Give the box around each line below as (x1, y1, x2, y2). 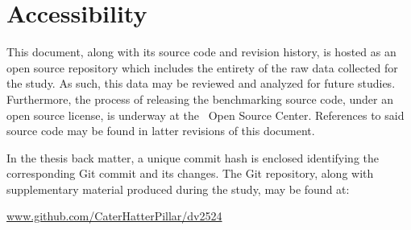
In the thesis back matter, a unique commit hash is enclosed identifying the (6, 149, 380, 166)
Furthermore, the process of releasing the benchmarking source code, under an (6, 90, 393, 107)
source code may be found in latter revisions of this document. (6, 122, 315, 139)
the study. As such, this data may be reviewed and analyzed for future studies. (6, 75, 396, 92)
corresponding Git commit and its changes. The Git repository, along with (6, 165, 374, 182)
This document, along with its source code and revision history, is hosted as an (6, 43, 396, 60)
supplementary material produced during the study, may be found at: (6, 180, 350, 197)
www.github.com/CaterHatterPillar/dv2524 (6, 207, 222, 224)
